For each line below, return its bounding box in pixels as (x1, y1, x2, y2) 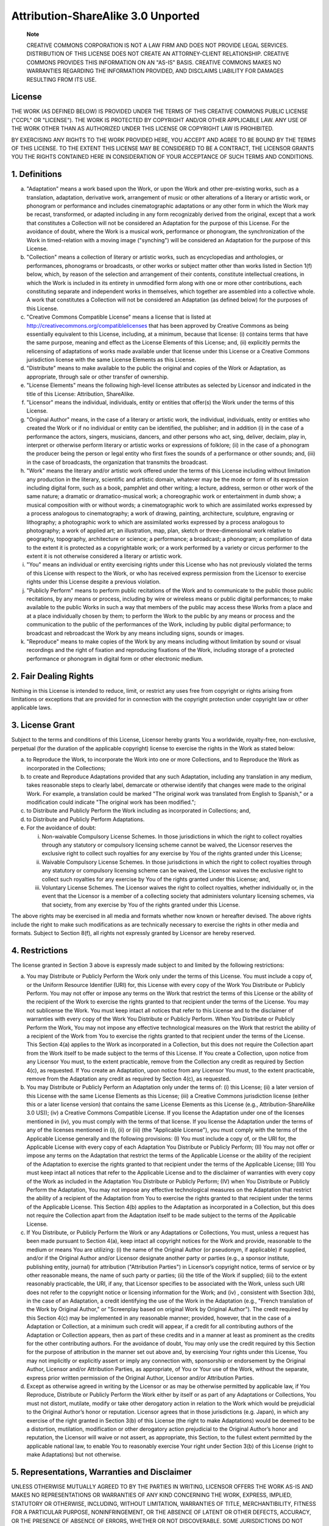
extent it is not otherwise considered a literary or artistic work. (26, 552, 183, 560)
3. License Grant (11, 720, 76, 731)
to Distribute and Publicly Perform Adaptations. (26, 815, 145, 823)
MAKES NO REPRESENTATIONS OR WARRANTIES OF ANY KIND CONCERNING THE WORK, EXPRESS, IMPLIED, (11, 1491, 292, 1499)
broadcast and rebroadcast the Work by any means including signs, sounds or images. (26, 629, 244, 637)
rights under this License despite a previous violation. (26, 578, 161, 585)
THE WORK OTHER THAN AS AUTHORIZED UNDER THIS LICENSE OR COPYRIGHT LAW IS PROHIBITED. (11, 125, 274, 132)
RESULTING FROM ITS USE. (26, 76, 97, 83)
